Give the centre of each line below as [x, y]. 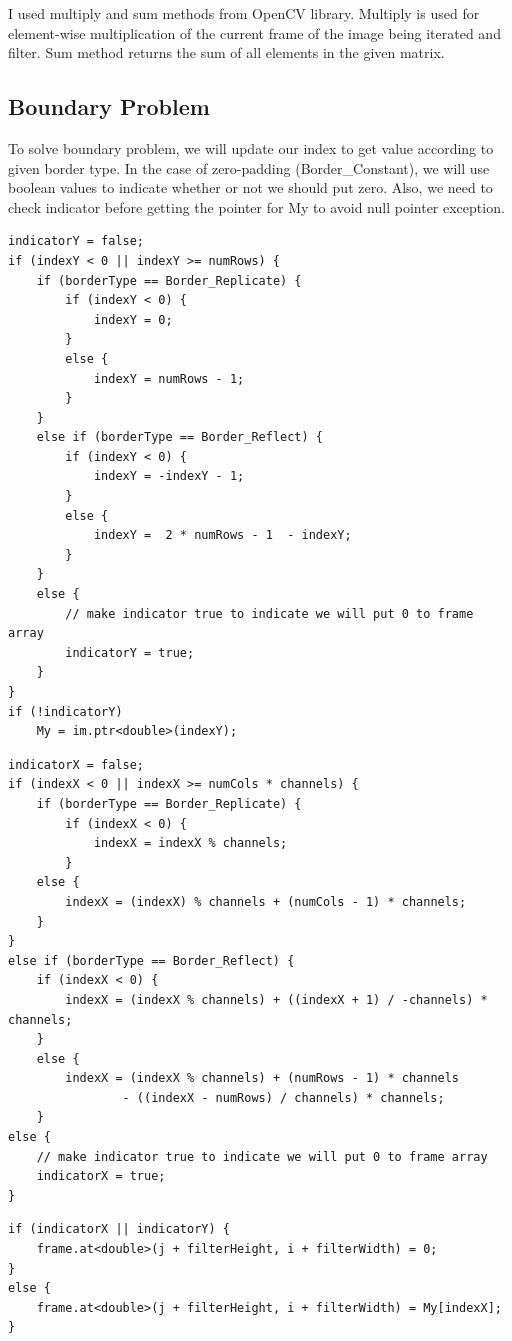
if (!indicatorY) [65, 711]
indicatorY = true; [130, 652]
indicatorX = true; [101, 1176]
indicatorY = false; [76, 241]
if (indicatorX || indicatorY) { [119, 1229]
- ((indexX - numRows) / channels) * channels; [283, 1097]
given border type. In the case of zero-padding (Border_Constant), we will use [249, 167]
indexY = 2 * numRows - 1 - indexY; [222, 535]
